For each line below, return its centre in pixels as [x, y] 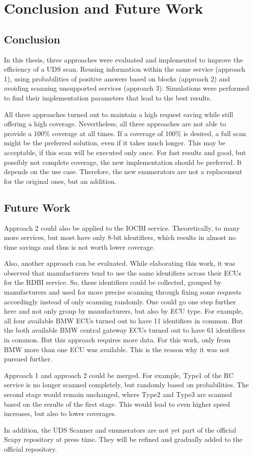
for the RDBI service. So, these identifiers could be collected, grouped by [113, 282]
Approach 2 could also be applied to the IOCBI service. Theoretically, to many [122, 228]
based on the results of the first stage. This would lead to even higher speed [117, 404]
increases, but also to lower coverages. [60, 413]
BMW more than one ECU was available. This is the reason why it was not [117, 349]
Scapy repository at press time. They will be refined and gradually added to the [123, 439]
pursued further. [28, 359]
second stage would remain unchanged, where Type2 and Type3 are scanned [118, 394]
